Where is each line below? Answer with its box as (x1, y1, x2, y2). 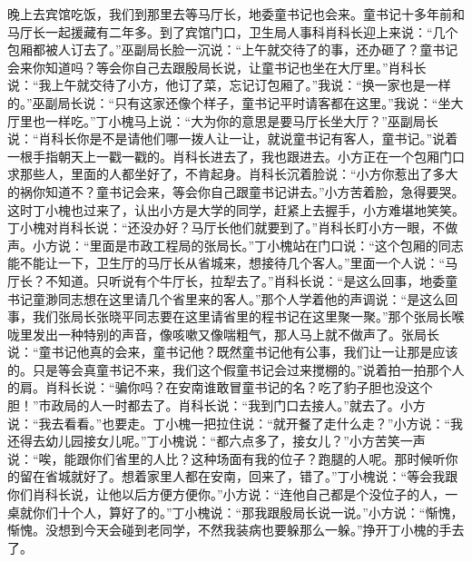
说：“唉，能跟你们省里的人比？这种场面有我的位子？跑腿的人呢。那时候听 (7, 449, 446, 468)
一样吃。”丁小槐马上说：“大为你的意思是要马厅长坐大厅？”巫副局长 (44, 111, 438, 130)
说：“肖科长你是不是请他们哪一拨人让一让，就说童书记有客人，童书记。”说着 (7, 129, 458, 148)
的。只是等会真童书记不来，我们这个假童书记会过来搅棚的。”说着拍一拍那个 (7, 360, 452, 379)
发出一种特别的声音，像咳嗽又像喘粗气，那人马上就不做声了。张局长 (32, 324, 439, 343)
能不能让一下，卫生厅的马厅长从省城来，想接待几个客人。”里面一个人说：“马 (7, 253, 458, 272)
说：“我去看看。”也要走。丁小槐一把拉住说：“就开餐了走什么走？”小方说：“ (7, 413, 451, 432)
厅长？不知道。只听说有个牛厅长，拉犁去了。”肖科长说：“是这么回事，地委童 (7, 271, 458, 290)
